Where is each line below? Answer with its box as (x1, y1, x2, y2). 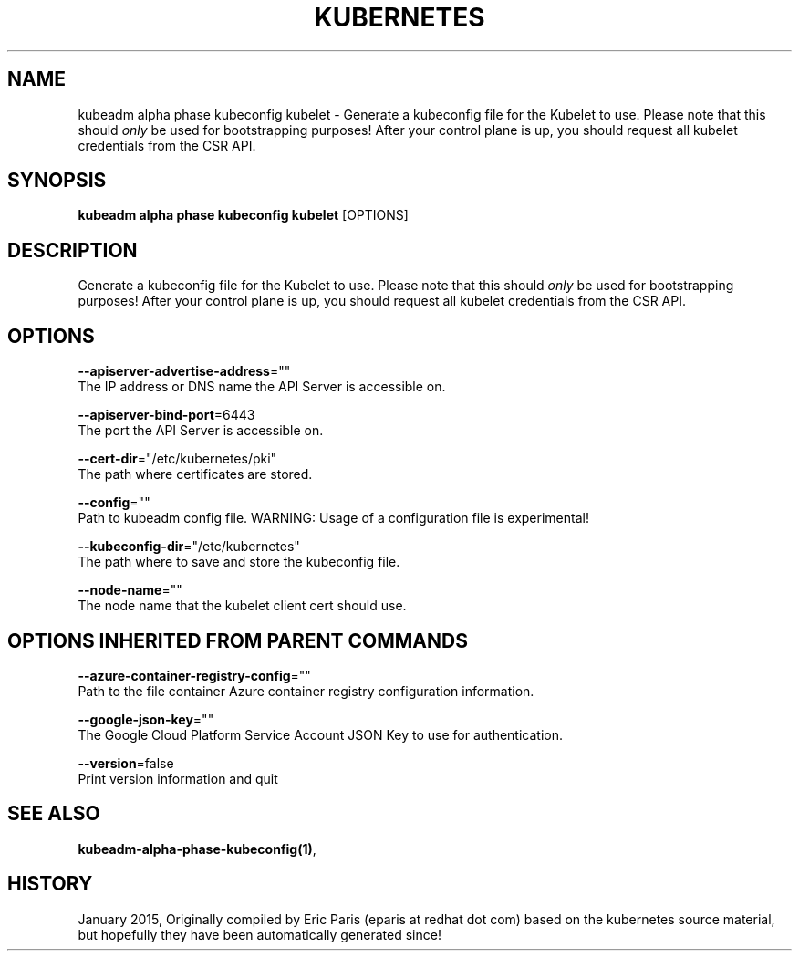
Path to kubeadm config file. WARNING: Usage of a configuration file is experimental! (78, 510, 589, 526)
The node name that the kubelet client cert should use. (78, 598, 407, 614)
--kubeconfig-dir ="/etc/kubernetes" (78, 538, 300, 555)
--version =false (78, 755, 174, 771)
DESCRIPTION (7, 238, 138, 262)
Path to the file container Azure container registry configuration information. (78, 682, 534, 699)
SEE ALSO (7, 802, 100, 826)
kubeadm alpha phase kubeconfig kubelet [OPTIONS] (78, 207, 409, 224)
